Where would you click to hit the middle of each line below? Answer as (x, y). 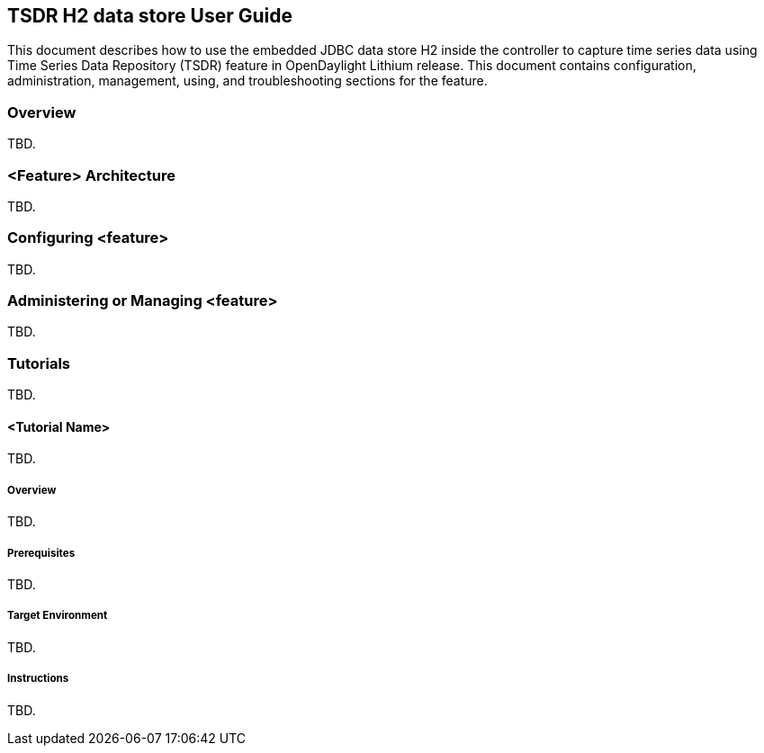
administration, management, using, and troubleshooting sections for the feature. (247, 81)
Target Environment (58, 616)
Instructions (38, 679)
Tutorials (39, 363)
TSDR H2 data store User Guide (150, 16)
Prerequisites (41, 553)
